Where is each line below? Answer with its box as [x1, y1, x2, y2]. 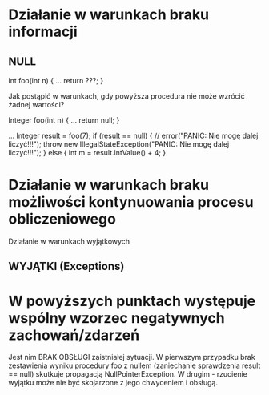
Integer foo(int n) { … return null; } [8, 115, 120, 125]
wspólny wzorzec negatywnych [8, 308, 226, 327]
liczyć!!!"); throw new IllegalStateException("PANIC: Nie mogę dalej [8, 139, 230, 149]
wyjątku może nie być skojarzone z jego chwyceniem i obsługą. [8, 378, 219, 388]
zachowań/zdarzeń [8, 326, 140, 344]
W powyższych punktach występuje [8, 292, 256, 310]
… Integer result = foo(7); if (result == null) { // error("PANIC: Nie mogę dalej [8, 131, 259, 140]
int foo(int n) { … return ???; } [8, 76, 104, 85]
